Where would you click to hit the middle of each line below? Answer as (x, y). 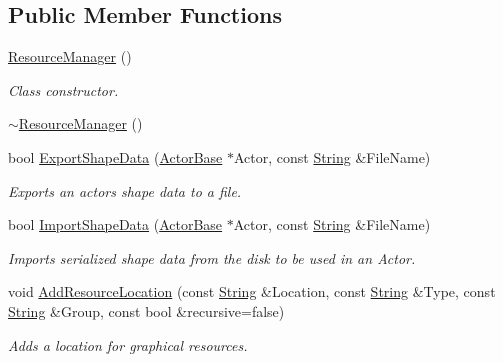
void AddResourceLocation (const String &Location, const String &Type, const (252, 291)
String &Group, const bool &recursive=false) (146, 310)
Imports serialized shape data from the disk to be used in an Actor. (212, 257)
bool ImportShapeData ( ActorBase (115, 224)
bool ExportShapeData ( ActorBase (115, 156)
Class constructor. (63, 89)
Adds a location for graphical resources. (128, 344)
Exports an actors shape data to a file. (125, 190)
